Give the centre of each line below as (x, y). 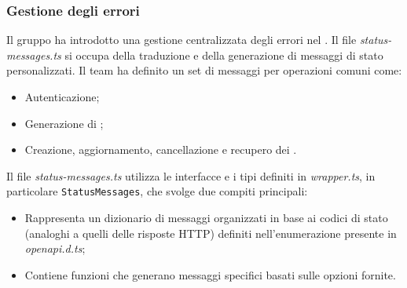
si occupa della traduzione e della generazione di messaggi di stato (224, 55)
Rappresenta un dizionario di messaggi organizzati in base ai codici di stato (206, 218)
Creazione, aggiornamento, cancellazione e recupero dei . (161, 149)
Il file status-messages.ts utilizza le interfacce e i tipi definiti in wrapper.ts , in (191, 175)
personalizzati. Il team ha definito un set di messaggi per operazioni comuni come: (204, 70)
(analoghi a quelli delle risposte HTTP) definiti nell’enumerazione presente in (211, 233)
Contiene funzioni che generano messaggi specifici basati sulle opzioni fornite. (210, 274)
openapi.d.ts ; (55, 248)
